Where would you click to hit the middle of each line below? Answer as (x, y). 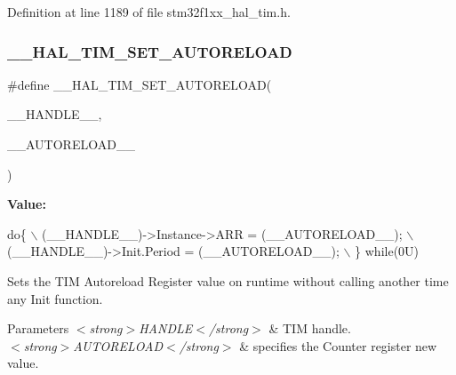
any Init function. (55, 298)
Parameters (38, 328)
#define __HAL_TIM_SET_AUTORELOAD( (140, 84)
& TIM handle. (310, 328)
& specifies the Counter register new (338, 345)
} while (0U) (387, 251)
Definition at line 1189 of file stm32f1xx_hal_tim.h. (149, 12)
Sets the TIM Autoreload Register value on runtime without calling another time (228, 280)
